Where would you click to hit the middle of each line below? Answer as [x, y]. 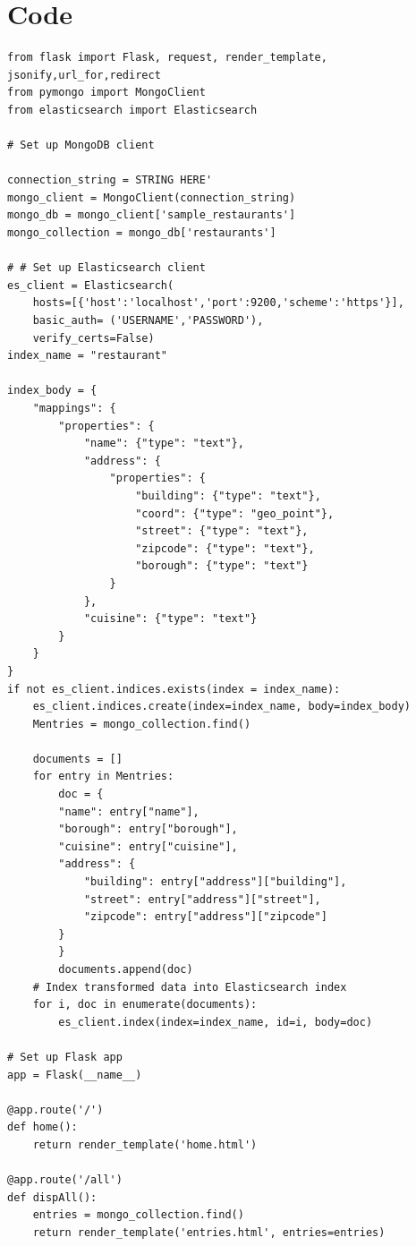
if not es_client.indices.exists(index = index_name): [174, 689]
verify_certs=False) [93, 338]
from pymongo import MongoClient [106, 93]
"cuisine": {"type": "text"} [170, 619]
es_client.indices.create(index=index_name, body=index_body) [222, 707]
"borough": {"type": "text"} [222, 566]
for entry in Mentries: [103, 777]
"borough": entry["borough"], [148, 829]
